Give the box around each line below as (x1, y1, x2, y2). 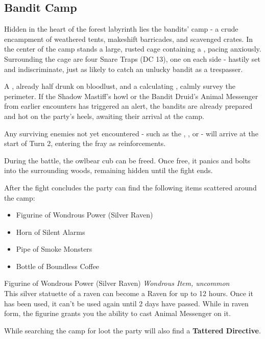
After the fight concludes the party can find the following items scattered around (4, 182, 257, 192)
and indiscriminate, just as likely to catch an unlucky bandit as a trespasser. (4, 63, 243, 74)
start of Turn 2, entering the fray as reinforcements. (4, 138, 166, 149)
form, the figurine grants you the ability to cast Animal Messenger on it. (4, 308, 231, 319)
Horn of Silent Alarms (16, 226, 85, 237)
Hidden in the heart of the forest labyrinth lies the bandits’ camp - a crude (4, 23, 238, 34)
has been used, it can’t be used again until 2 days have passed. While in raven (4, 298, 249, 308)
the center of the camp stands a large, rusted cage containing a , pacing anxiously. (4, 43, 261, 54)
